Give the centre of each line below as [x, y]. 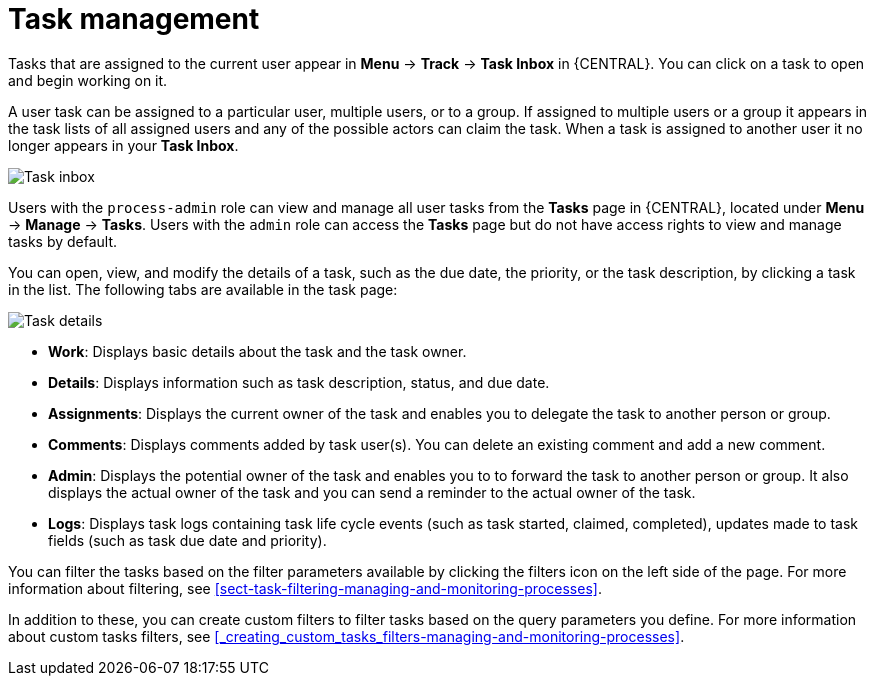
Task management [134, 19]
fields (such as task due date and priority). [187, 540]
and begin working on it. [88, 80]
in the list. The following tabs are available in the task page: [203, 289]
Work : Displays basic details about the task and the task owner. [257, 351]
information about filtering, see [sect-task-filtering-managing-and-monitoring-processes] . [305, 588]
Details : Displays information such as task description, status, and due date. [299, 382]
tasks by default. [63, 241]
